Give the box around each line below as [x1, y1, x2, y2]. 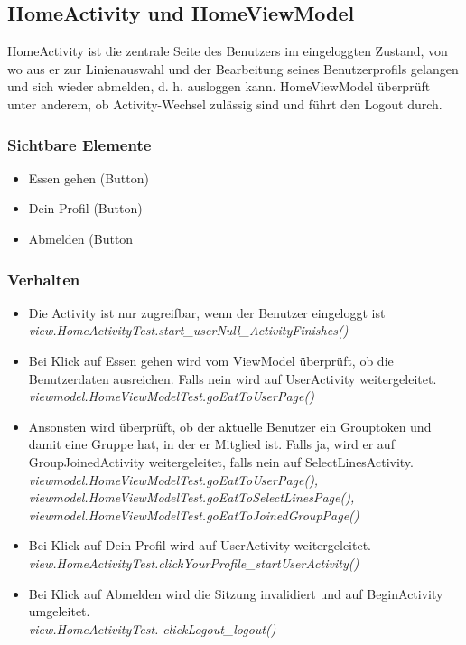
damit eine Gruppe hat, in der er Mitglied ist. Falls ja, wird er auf [28, 435, 395, 453]
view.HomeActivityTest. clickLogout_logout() [28, 619, 276, 638]
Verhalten [7, 267, 80, 290]
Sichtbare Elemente [7, 133, 152, 155]
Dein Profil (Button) [28, 199, 143, 218]
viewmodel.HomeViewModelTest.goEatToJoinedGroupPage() [28, 505, 359, 524]
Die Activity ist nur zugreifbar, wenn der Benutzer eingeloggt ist [28, 303, 386, 322]
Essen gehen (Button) [28, 168, 149, 187]
